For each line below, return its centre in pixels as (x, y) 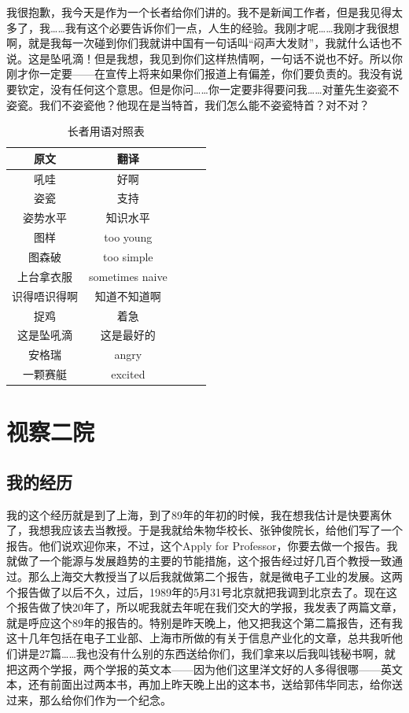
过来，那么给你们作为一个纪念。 (89, 699)
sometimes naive (128, 276)
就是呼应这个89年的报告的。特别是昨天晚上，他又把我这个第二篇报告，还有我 (204, 622)
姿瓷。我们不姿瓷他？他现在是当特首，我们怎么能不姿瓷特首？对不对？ (188, 104)
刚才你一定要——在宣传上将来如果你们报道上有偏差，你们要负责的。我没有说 (204, 74)
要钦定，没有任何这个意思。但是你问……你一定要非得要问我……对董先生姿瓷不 (203, 89)
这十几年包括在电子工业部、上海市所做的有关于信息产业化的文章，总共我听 (199, 638)
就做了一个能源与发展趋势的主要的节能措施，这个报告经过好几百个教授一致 (199, 561)
